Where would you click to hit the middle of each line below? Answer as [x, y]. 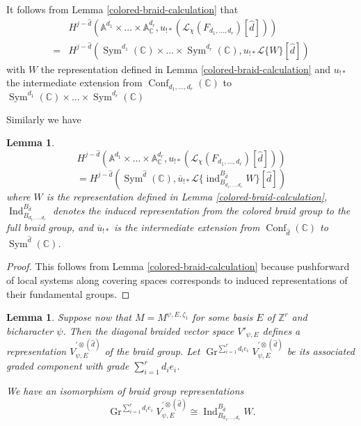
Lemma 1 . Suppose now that [69, 317]
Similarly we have [44, 119]
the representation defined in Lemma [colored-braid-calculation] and [185, 69]
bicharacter [30, 330]
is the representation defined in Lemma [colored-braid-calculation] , [187, 196]
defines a [281, 330]
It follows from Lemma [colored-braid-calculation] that [122, 9]
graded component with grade [68, 366]
